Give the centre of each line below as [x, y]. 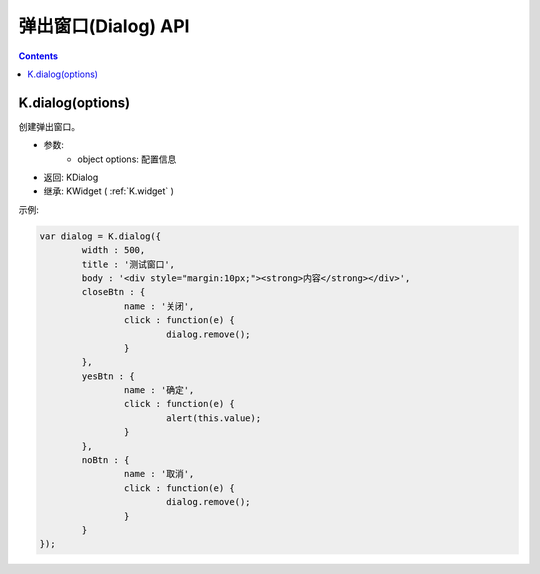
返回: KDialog [71, 177]
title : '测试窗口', [128, 264]
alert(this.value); [213, 418]
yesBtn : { [108, 376]
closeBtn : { [113, 292]
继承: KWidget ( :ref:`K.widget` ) [109, 191]
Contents [38, 56]
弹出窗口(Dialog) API [104, 26]
